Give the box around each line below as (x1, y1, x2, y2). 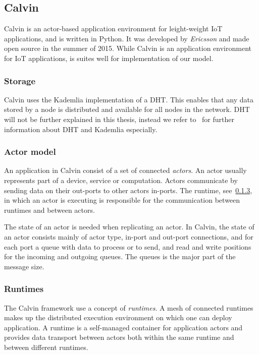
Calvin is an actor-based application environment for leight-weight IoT (4, 23, 223, 34)
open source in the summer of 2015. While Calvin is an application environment (4, 43, 251, 53)
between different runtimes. (4, 341, 88, 352)
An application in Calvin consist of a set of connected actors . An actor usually (4, 165, 247, 175)
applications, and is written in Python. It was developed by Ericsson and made (4, 33, 249, 43)
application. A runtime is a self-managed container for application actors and (4, 322, 243, 332)
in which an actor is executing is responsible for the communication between (4, 195, 240, 205)
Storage (4, 74, 36, 87)
